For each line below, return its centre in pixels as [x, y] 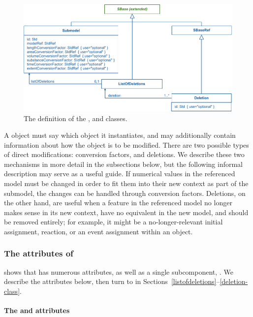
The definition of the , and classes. [76, 118]
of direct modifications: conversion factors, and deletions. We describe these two [124, 154]
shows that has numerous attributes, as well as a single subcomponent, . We [119, 271]
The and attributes [37, 310]
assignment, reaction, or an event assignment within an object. [98, 231]
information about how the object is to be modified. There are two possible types [126, 144]
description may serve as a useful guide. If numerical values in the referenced [120, 174]
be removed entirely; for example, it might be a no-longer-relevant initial [113, 222]
